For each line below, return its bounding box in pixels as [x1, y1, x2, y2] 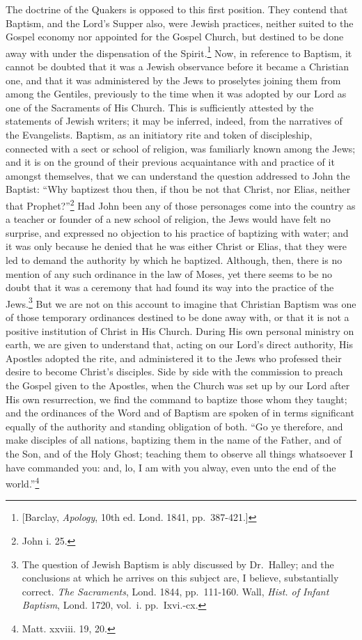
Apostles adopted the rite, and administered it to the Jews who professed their [6, 350, 342, 365]
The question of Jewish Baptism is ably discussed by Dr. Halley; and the [22, 556, 334, 571]
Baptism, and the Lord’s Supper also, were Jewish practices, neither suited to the [6, 15, 354, 30]
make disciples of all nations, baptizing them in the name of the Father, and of [6, 432, 342, 447]
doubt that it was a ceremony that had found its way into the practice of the [6, 280, 334, 295]
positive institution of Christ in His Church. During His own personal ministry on [6, 323, 354, 338]
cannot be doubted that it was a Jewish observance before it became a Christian [6, 59, 349, 74]
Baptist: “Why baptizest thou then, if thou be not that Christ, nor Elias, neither [6, 182, 351, 196]
